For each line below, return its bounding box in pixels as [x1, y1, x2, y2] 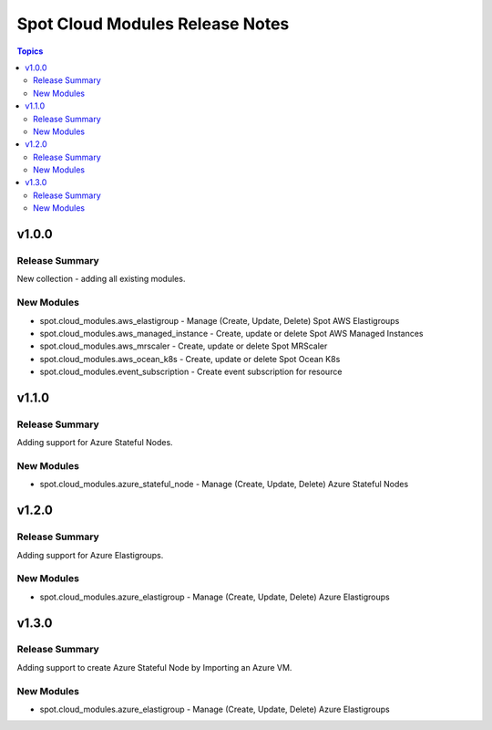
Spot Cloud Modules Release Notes [16, 14, 290, 34]
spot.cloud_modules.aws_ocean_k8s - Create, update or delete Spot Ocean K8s [39, 353, 341, 364]
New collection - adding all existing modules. [16, 274, 186, 285]
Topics [16, 46, 44, 57]
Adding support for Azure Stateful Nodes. [16, 437, 173, 448]
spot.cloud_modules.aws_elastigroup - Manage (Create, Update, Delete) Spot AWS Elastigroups [39, 315, 400, 326]
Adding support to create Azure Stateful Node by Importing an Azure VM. [16, 662, 292, 673]
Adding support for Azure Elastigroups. [16, 549, 164, 560]
